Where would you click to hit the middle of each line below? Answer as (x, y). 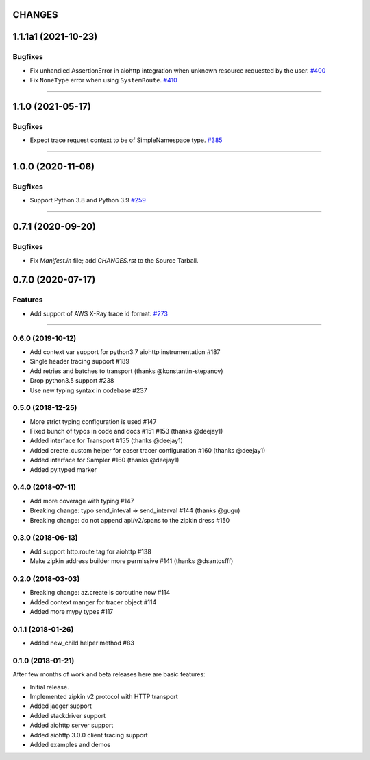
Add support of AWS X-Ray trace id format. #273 (99, 313)
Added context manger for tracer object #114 (93, 602)
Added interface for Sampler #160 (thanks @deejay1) (104, 460)
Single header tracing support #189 (80, 361)
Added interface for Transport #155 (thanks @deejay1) (106, 441)
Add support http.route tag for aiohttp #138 (91, 551)
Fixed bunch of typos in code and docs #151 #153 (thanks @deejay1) (126, 431)
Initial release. (49, 687)
